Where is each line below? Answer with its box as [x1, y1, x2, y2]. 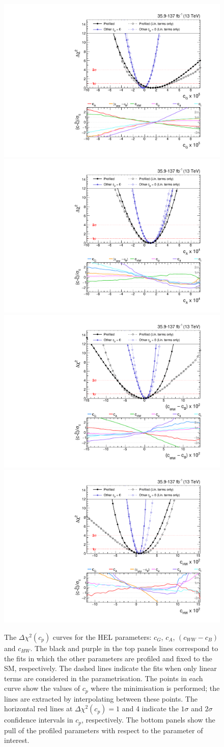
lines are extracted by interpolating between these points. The [4, 693, 198, 704]
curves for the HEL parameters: [52, 632, 152, 642]
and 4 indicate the [122, 703, 179, 714]
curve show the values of [4, 683, 80, 693]
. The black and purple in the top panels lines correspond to [30, 643, 218, 653]
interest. [4, 735, 30, 745]
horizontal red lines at [4, 703, 73, 714]
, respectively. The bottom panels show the [81, 714, 215, 725]
